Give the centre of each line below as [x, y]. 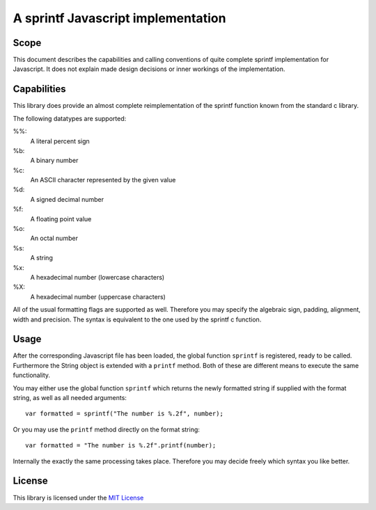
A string [42, 258]
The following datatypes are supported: [70, 118]
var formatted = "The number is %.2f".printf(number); [121, 446]
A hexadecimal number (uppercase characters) [98, 296]
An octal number [54, 238]
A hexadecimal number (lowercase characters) [97, 277]
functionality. [32, 375]
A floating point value [61, 218]
